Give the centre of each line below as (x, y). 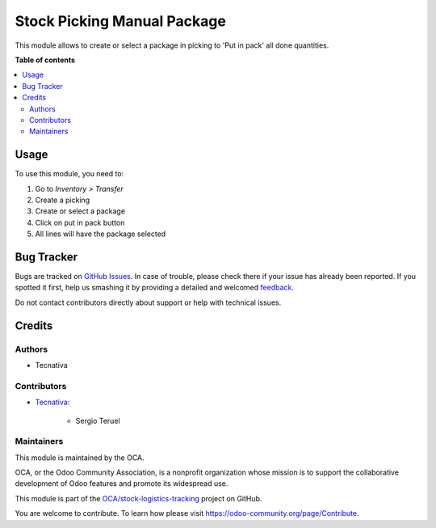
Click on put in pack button (80, 222)
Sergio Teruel (98, 420)
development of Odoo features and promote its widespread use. (122, 484)
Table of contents (45, 60)
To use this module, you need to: (69, 174)
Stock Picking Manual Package (120, 21)
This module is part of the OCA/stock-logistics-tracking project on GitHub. (138, 498)
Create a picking (63, 200)
